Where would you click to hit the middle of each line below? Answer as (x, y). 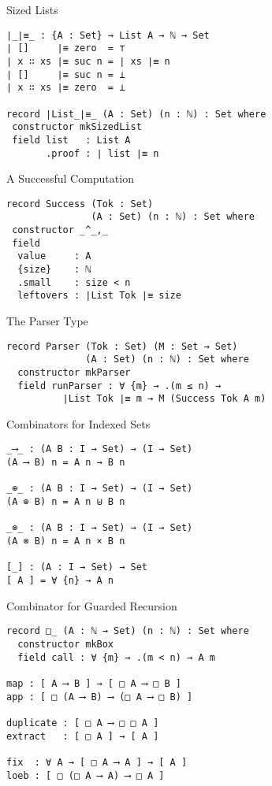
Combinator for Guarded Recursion (92, 605)
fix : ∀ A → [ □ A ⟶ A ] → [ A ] (97, 762)
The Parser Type (47, 321)
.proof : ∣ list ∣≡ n (102, 153)
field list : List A (71, 140)
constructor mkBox (66, 644)
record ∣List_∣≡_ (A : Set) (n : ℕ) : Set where (136, 114)
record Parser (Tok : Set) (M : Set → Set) (122, 346)
